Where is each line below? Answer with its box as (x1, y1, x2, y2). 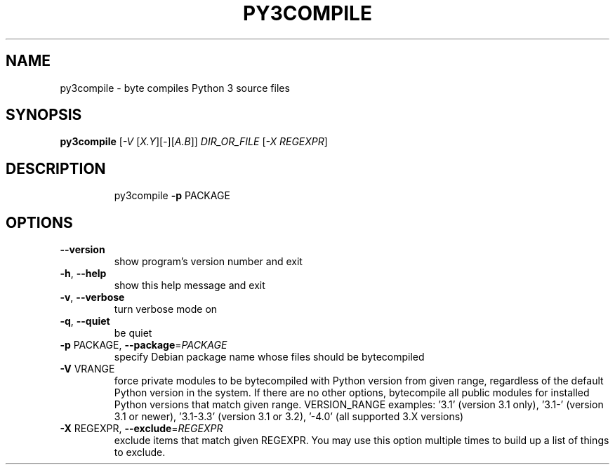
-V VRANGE (60, 363, 115, 375)
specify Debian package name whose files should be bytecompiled (114, 351, 425, 363)
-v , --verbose (60, 291, 125, 304)
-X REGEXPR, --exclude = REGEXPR (60, 422, 223, 435)
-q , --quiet (60, 315, 110, 328)
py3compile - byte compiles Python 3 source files (60, 81, 290, 94)
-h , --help (60, 267, 107, 280)
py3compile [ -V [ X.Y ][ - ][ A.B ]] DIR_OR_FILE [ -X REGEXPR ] (60, 135, 328, 148)
